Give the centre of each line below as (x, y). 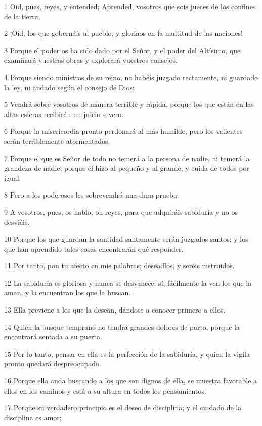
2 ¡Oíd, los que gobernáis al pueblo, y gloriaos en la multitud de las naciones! (123, 33)
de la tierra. (22, 16)
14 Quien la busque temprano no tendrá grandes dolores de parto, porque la (122, 326)
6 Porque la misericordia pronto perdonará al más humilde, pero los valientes (123, 131)
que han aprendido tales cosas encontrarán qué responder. (94, 248)
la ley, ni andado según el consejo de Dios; (69, 87)
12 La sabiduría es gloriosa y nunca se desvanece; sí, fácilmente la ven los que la (128, 282)
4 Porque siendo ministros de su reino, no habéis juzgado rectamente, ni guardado (131, 77)
